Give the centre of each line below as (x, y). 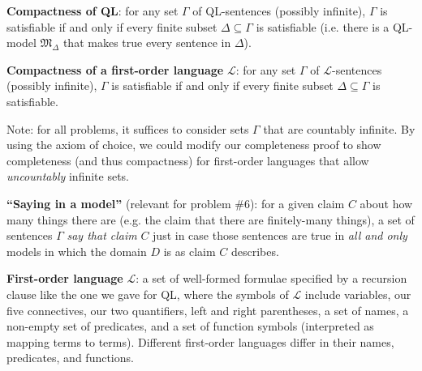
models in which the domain (77, 251)
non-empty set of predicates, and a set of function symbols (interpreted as (190, 326)
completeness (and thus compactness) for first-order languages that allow (188, 160)
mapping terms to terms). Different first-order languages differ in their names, (200, 341)
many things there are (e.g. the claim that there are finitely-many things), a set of (211, 219)
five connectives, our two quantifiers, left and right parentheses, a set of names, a (208, 310)
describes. (255, 251)
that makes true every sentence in (147, 43)
